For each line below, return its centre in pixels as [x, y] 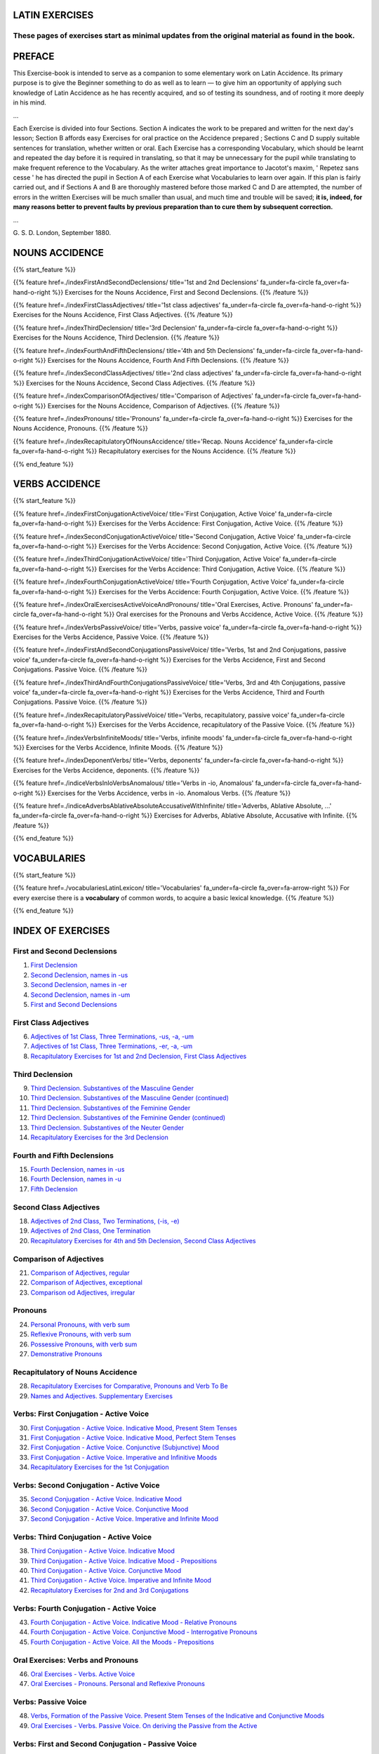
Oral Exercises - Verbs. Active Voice [83, 1674]
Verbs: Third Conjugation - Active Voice [82, 1537]
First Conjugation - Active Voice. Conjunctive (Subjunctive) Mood [125, 1447]
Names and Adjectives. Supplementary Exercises [102, 1395]
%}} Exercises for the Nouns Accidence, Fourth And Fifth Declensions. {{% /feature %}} [162, 360]
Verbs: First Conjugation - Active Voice [81, 1414]
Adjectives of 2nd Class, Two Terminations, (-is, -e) [105, 1221]
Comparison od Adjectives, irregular [83, 1292]
